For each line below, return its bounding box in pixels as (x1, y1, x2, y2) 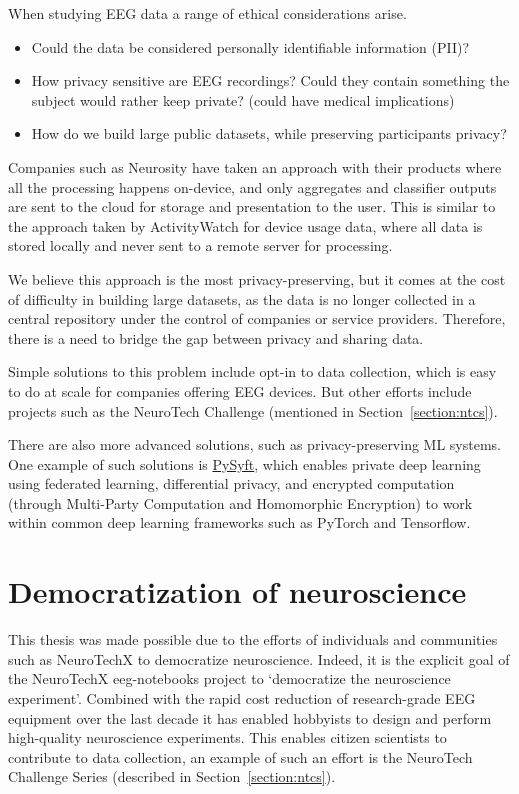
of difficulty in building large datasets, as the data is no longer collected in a (8, 288, 476, 309)
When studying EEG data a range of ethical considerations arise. (8, 3, 407, 23)
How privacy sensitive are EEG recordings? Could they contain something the (31, 70, 510, 91)
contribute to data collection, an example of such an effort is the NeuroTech (8, 746, 473, 767)
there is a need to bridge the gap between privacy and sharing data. (8, 327, 424, 348)
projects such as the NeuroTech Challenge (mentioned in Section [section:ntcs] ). (8, 400, 498, 421)
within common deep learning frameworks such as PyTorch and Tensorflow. (8, 512, 471, 533)
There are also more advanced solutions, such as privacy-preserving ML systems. (8, 434, 502, 455)
